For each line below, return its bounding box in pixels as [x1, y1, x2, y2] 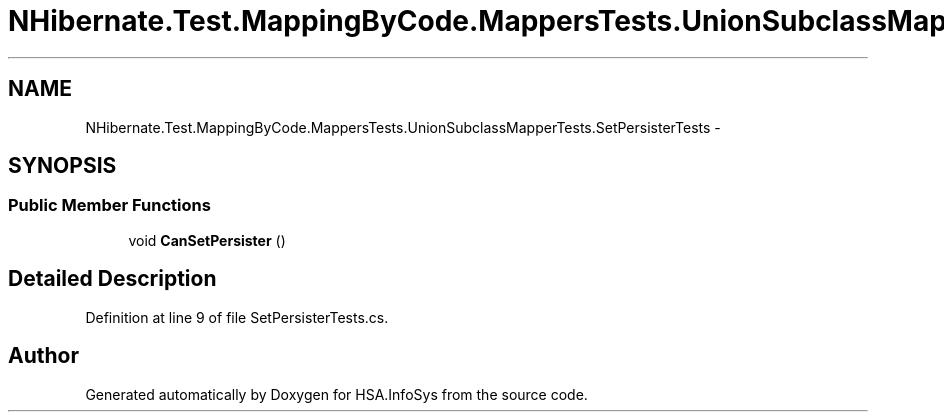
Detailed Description [8, 266, 217, 292]
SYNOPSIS [8, 153, 117, 179]
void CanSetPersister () [128, 231, 286, 249]
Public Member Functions [8, 195, 211, 216]
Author [8, 343, 79, 369]
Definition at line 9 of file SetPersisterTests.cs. [85, 308, 389, 326]
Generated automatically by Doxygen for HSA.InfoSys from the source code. [85, 385, 588, 403]
